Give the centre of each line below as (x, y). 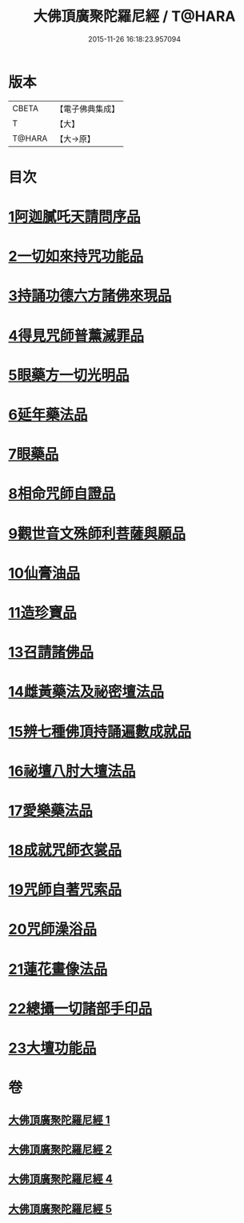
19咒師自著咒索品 (65, 890)
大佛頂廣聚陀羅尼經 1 (59, 1119)
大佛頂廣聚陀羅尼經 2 (60, 1149)
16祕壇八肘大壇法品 (72, 771)
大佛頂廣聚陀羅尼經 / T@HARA (134, 16)
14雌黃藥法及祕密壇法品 (86, 692)
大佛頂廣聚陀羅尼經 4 (61, 1179)
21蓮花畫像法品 (58, 969)
